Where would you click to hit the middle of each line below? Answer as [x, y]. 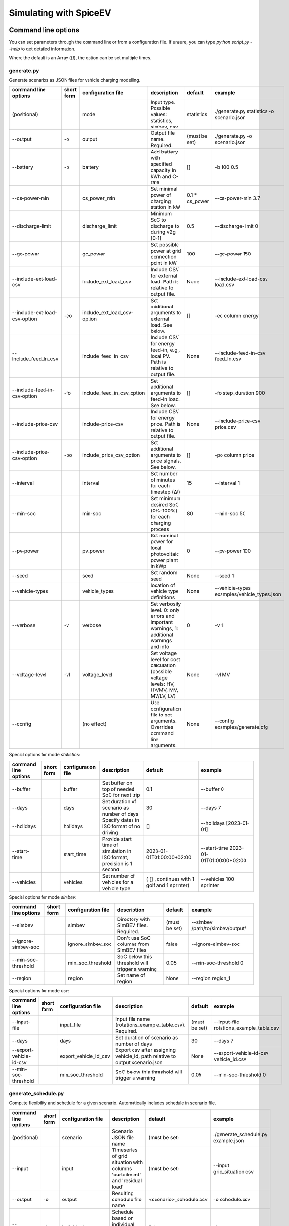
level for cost [165, 660]
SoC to [158, 220]
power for [162, 542]
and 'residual [127, 1180]
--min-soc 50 [230, 514]
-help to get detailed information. [42, 49]
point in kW [164, 263]
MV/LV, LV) [163, 696]
